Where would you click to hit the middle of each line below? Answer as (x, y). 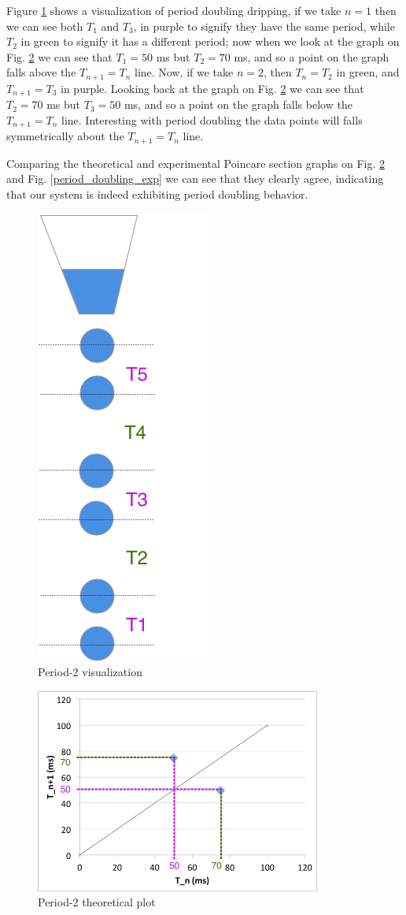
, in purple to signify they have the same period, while (264, 26)
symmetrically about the (65, 136)
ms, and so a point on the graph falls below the (238, 104)
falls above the (41, 72)
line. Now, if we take (184, 72)
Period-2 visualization (90, 672)
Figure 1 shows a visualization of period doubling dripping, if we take (174, 10)
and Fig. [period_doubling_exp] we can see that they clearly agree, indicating (195, 179)
